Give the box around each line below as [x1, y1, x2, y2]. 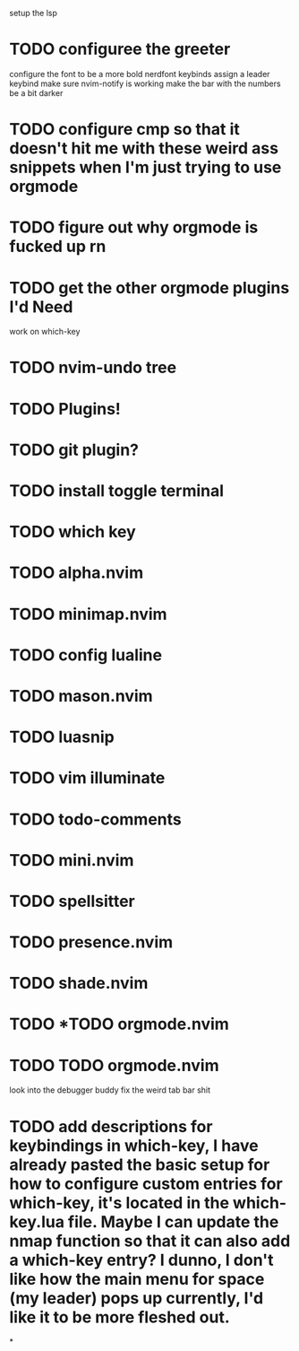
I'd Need [9, 296, 73, 317]
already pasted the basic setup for [9, 1155, 270, 1174]
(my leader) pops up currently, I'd [9, 1287, 264, 1308]
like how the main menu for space [9, 1268, 265, 1289]
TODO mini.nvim [9, 850, 134, 870]
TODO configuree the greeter [9, 39, 231, 59]
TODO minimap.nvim [9, 604, 167, 624]
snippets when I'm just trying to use [9, 157, 282, 178]
